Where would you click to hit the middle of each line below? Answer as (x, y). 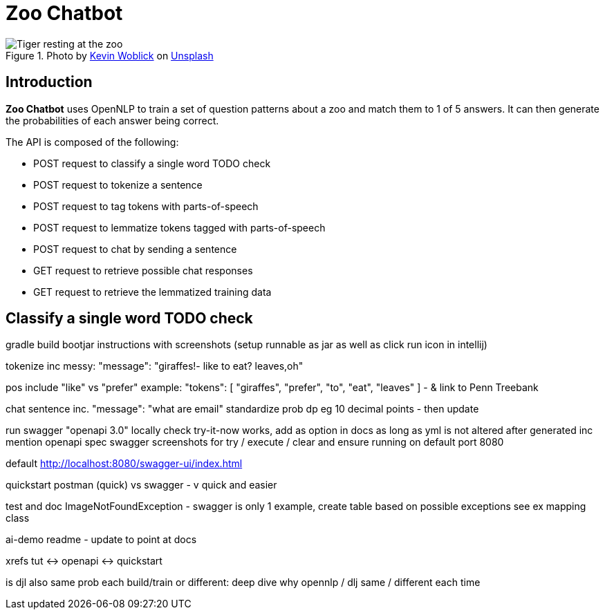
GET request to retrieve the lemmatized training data (152, 292)
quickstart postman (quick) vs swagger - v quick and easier (141, 485)
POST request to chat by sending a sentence (135, 249)
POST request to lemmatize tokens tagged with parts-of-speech (179, 227)
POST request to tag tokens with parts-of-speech (146, 206)
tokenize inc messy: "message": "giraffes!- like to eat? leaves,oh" (155, 366)
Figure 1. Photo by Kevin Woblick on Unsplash (110, 55)
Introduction (49, 82)
